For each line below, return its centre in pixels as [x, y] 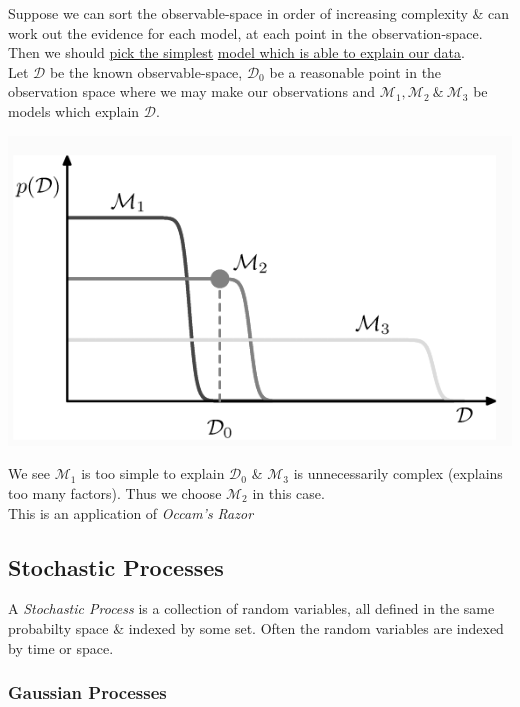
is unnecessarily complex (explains [398, 473]
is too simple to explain [153, 473]
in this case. [288, 493]
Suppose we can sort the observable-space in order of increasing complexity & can [259, 13]
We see [29, 473]
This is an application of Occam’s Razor [131, 512]
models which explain [74, 110]
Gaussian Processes [87, 692]
